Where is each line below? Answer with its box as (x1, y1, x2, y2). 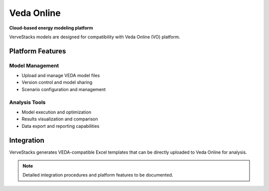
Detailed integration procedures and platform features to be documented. (22, 172, 173, 178)
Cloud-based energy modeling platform (9, 25, 93, 31)
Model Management (9, 62, 59, 69)
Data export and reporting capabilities (21, 123, 100, 129)
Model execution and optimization (21, 109, 92, 115)
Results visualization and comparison (21, 116, 98, 122)
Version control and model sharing (21, 80, 93, 86)
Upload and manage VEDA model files (21, 73, 100, 79)
